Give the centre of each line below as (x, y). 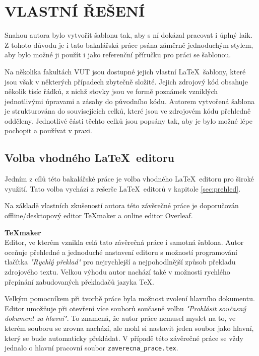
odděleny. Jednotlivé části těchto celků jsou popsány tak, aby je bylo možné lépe (128, 120)
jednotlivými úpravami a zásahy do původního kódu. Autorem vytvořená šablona (130, 101)
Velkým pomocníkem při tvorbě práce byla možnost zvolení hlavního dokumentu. (130, 298)
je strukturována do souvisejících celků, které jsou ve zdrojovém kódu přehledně (128, 111)
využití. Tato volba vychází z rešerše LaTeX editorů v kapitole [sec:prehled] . (123, 188)
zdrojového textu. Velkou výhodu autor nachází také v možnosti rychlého (117, 272)
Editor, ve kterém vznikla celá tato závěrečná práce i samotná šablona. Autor (124, 242)
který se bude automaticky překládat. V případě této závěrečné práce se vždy (124, 338)
